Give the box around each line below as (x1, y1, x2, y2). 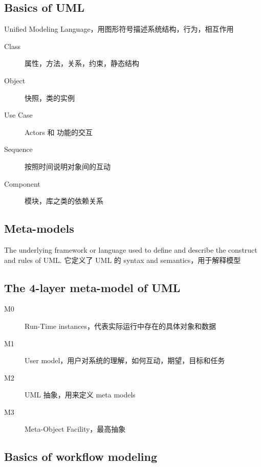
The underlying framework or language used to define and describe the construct (4, 244, 257, 255)
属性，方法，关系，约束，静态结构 (25, 58, 139, 69)
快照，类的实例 (25, 92, 75, 103)
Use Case (4, 109, 33, 120)
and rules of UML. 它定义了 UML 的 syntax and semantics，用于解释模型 (4, 254, 241, 265)
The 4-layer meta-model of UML (4, 279, 181, 295)
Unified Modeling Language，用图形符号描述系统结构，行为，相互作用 (4, 24, 234, 34)
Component (4, 178, 40, 189)
